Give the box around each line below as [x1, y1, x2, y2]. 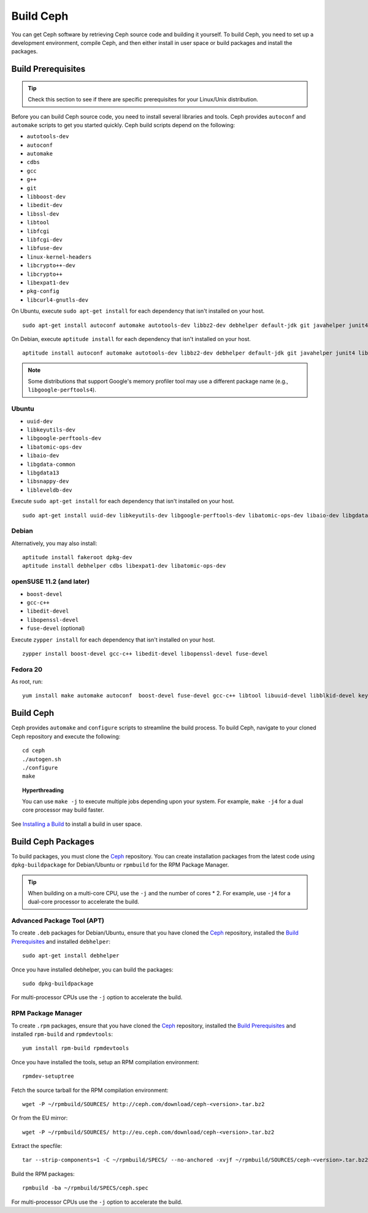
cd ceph [22, 747, 45, 754]
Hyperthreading [22, 787, 64, 794]
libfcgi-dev [26, 236, 63, 243]
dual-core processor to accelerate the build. [28, 898, 139, 906]
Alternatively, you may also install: [11, 540, 98, 547]
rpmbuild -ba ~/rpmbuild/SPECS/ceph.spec [22, 1185, 148, 1191]
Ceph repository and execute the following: [11, 732, 121, 740]
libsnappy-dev [26, 478, 69, 485]
